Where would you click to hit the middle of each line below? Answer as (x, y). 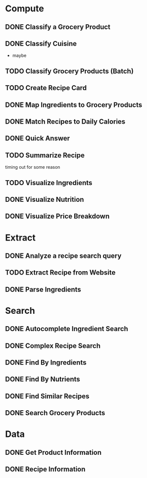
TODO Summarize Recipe (45, 155)
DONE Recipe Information (45, 469)
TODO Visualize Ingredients (49, 183)
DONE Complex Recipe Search (53, 346)
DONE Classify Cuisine (41, 43)
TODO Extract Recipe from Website (60, 273)
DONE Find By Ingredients (46, 362)
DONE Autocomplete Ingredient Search (67, 329)
